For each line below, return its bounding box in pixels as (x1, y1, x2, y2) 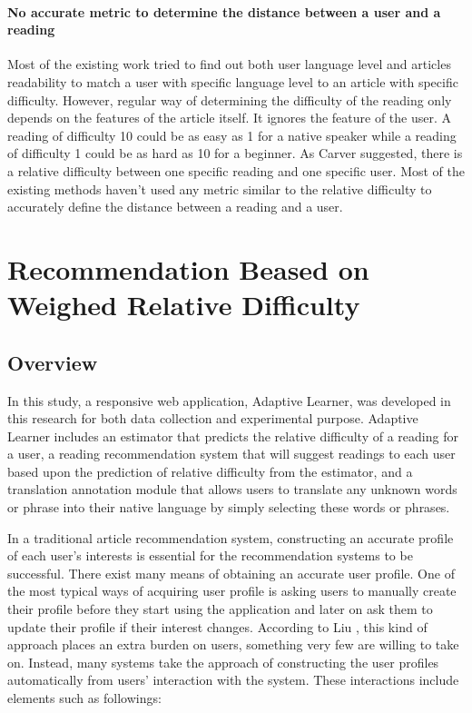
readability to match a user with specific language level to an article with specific (7, 72, 458, 91)
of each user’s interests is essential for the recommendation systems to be (7, 546, 413, 565)
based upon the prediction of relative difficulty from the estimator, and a (7, 461, 413, 480)
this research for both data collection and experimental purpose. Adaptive (7, 409, 418, 428)
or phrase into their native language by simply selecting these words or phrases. (7, 498, 450, 517)
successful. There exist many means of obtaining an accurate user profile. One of (7, 563, 455, 582)
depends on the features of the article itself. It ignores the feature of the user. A (7, 108, 452, 127)
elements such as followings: (7, 688, 162, 707)
